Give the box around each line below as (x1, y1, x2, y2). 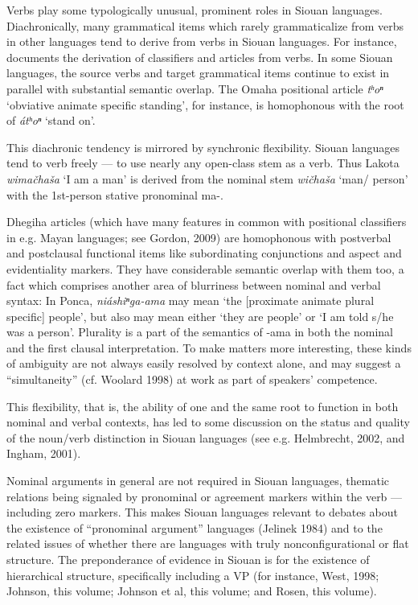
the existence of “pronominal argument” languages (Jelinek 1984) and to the (6, 519, 383, 536)
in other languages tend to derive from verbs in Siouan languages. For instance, (6, 33, 397, 50)
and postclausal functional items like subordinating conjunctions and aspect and (6, 245, 402, 261)
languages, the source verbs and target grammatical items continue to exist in (6, 64, 390, 81)
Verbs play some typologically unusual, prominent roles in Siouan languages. (6, 2, 383, 18)
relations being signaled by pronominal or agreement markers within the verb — (6, 488, 403, 504)
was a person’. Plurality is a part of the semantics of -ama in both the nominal (6, 323, 393, 340)
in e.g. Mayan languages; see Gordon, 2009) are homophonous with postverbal (6, 228, 391, 245)
